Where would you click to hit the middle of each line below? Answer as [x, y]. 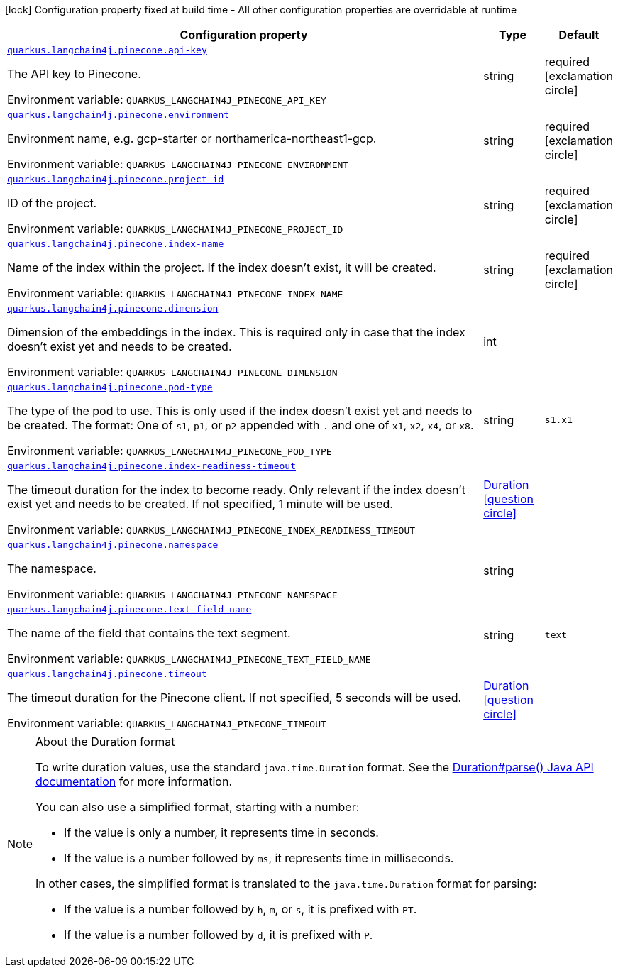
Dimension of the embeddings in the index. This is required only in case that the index [236, 332]
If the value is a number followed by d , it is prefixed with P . [219, 935]
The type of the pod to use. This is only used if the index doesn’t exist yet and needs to [240, 411]
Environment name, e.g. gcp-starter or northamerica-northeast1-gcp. [192, 138]
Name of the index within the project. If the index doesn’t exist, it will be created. [222, 268]
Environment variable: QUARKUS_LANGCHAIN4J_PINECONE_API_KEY [167, 99]
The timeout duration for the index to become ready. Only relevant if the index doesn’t [236, 490]
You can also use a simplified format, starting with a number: [198, 807]
